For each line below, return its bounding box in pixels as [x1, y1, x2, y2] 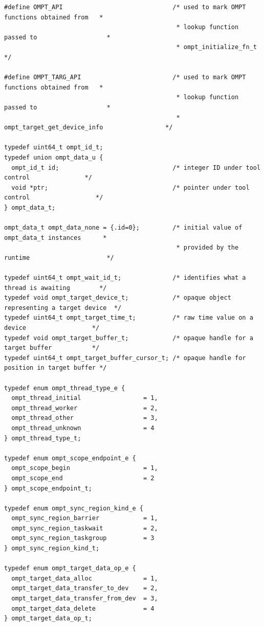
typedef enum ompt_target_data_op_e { [4, 565, 136, 572]
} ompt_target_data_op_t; [4, 615, 92, 622]
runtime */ [4, 254, 114, 261]
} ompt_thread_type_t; [4, 434, 81, 442]
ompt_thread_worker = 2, [11, 404, 158, 412]
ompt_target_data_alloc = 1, [11, 574, 158, 582]
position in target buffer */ [4, 364, 107, 372]
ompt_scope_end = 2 [11, 474, 155, 482]
